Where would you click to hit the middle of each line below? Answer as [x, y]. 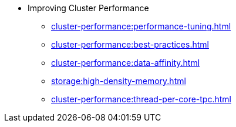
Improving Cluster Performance [88, 8]
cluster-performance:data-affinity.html [126, 63]
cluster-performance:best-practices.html [130, 44]
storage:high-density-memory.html [119, 81]
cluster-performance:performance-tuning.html [141, 26]
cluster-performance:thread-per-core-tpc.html [141, 99]
